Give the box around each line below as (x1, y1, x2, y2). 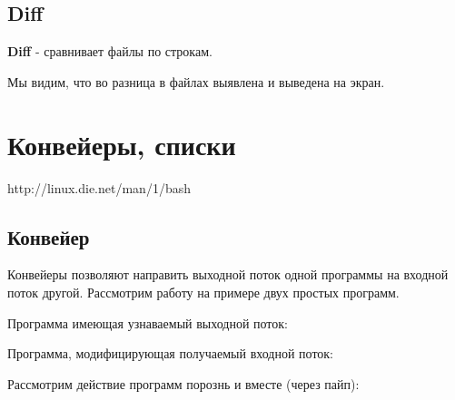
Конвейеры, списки (7, 125, 236, 162)
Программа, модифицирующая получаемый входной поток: (7, 344, 334, 363)
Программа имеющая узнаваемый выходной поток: (7, 313, 288, 332)
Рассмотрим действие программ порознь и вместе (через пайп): (7, 374, 360, 393)
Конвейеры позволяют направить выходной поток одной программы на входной (7, 265, 449, 284)
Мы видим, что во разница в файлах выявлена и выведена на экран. (7, 72, 385, 91)
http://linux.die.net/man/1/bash (7, 178, 191, 197)
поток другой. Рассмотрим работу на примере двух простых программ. (7, 282, 400, 301)
